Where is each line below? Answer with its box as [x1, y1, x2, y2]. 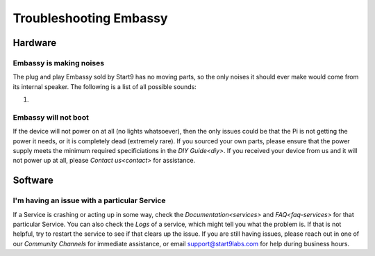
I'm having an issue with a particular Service [12, 195, 166, 205]
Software [12, 175, 53, 186]
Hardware [12, 37, 57, 49]
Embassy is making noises [12, 58, 104, 67]
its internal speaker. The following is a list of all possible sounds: [12, 82, 197, 90]
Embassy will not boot [12, 112, 90, 122]
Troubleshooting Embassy [12, 10, 168, 26]
